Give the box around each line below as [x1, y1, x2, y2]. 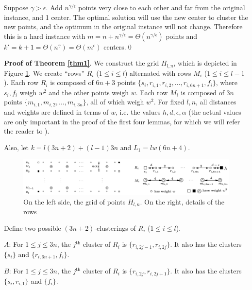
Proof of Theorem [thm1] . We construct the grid [4, 58, 159, 68]
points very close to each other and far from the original [78, 2, 245, 12]
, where [216, 77, 237, 87]
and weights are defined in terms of [4, 106, 109, 117]
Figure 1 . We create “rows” [4, 68, 85, 78]
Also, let [4, 142, 29, 152]
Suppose [4, 2, 29, 12]
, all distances [196, 97, 236, 107]
